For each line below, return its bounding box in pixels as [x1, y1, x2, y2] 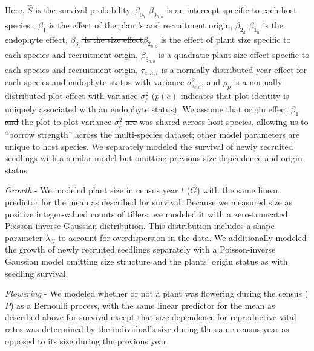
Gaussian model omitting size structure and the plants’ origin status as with [5, 254, 288, 267]
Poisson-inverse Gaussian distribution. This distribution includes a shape [5, 219, 275, 232]
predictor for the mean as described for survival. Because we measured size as [5, 196, 292, 208]
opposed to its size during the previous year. [5, 334, 169, 347]
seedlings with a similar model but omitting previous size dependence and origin [5, 152, 303, 164]
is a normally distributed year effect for [161, 63, 307, 76]
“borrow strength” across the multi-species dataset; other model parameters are [5, 128, 300, 141]
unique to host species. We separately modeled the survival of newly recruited [5, 140, 293, 152]
